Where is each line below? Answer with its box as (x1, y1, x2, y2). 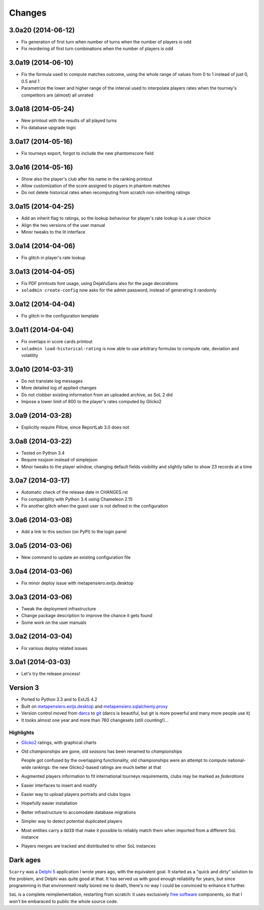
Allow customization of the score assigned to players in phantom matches (21, 183, 171, 189)
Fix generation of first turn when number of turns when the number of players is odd (21, 39, 192, 45)
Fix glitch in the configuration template (21, 313, 99, 319)
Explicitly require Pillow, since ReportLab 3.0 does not (21, 424, 130, 430)
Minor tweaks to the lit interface (21, 229, 86, 235)
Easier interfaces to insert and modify (21, 782, 97, 788)
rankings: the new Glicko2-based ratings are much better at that (32, 764, 161, 770)
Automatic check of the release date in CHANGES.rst (21, 489, 128, 495)
